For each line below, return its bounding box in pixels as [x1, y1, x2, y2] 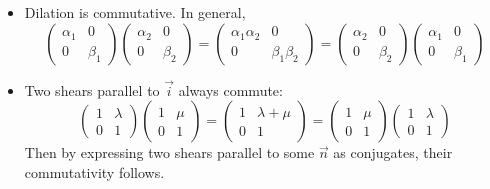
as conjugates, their [333, 142, 453, 163]
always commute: [178, 79, 283, 100]
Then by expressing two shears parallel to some [24, 142, 315, 163]
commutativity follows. [24, 162, 165, 182]
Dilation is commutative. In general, [24, 2, 246, 22]
